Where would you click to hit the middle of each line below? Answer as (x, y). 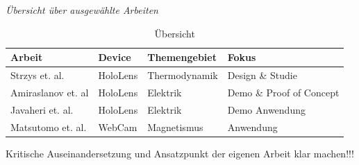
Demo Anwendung (266, 109)
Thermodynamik (183, 75)
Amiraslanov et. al (50, 92)
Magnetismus (175, 127)
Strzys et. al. (37, 75)
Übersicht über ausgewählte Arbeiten (82, 10)
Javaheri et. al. (42, 109)
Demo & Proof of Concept (283, 92)
